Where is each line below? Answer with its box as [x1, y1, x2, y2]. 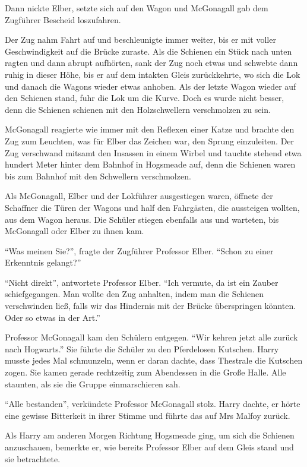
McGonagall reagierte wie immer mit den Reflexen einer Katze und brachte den [5, 123, 295, 135]
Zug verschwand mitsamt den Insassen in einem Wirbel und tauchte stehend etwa [5, 146, 302, 159]
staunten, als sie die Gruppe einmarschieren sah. [5, 377, 181, 390]
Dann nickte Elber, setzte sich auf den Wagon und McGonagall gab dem [5, 2, 268, 14]
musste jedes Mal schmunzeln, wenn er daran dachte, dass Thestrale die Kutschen [5, 354, 303, 367]
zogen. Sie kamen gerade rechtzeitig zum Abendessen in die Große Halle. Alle [5, 366, 286, 378]
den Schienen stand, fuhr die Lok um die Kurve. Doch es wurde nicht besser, [5, 91, 284, 104]
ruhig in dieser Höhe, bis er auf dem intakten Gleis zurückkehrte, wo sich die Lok [5, 68, 300, 80]
